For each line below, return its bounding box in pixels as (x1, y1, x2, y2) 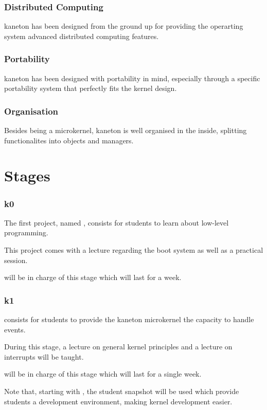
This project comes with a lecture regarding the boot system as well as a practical (4, 245, 263, 255)
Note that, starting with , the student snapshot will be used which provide (4, 385, 239, 396)
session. (4, 254, 28, 265)
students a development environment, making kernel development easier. (4, 396, 233, 406)
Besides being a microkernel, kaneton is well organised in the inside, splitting (4, 125, 247, 136)
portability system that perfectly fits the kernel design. (4, 83, 177, 94)
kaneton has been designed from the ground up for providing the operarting (4, 21, 243, 31)
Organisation (4, 104, 59, 117)
